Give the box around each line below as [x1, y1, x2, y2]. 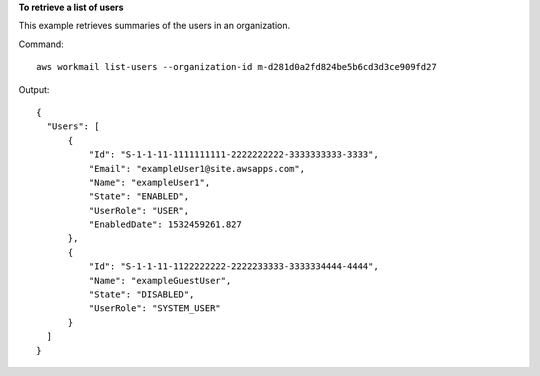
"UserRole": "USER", [88, 205, 190, 216]
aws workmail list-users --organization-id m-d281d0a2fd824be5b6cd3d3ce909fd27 [36, 61, 437, 73]
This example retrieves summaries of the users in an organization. [18, 20, 290, 32]
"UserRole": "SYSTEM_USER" [88, 303, 222, 314]
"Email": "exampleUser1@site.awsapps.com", [88, 163, 305, 174]
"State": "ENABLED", [88, 191, 190, 202]
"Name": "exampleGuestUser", [88, 275, 232, 286]
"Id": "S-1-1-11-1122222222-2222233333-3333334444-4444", [88, 261, 379, 272]
